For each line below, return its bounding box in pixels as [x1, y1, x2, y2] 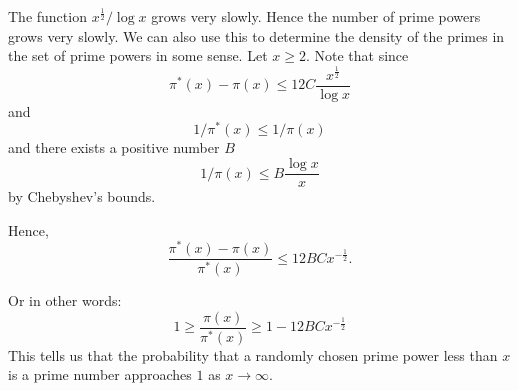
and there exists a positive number [8, 137, 220, 158]
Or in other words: [8, 290, 122, 311]
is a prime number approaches [8, 364, 192, 385]
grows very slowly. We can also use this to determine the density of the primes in [8, 25, 505, 46]
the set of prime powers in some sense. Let [8, 45, 268, 66]
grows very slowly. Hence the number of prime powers [151, 6, 481, 26]
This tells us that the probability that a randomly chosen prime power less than [8, 344, 498, 365]
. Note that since [305, 45, 409, 66]
